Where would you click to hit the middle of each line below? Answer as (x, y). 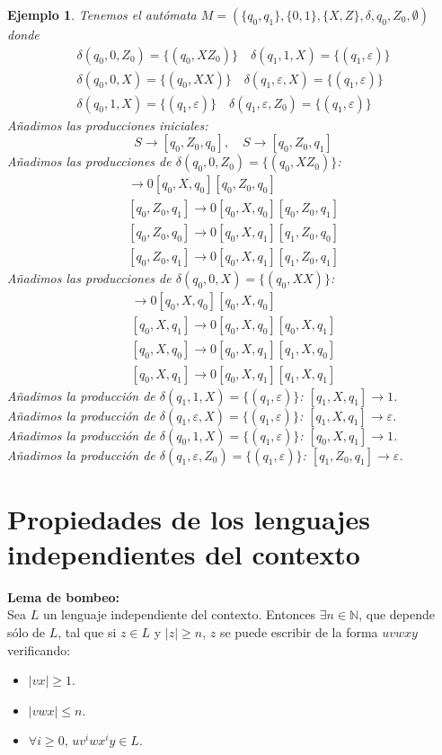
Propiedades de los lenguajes (189, 518)
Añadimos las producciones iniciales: (108, 124)
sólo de (27, 632)
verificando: (39, 649)
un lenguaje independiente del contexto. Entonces (179, 614)
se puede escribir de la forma (299, 632)
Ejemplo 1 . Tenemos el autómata (102, 14)
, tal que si (87, 632)
